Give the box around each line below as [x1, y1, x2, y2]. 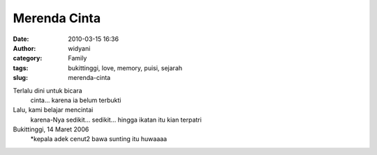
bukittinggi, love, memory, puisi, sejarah [68, 63, 183, 72]
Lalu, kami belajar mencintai [13, 106, 94, 114]
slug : [13, 74, 28, 82]
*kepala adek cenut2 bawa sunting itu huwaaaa [30, 135, 168, 143]
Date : [13, 35, 29, 43]
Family [68, 54, 87, 63]
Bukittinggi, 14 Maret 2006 [13, 125, 89, 133]
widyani [68, 44, 91, 52]
